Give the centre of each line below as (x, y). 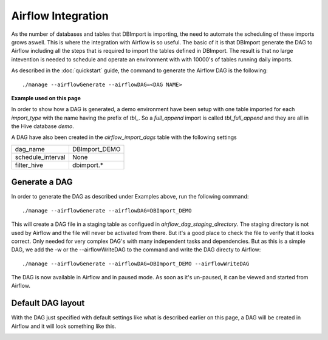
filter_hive (29, 165)
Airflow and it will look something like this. (64, 326)
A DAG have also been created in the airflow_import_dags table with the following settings (124, 137)
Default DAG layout (48, 303)
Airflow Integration (60, 16)
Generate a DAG (42, 182)
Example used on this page (46, 98)
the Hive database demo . (43, 126)
